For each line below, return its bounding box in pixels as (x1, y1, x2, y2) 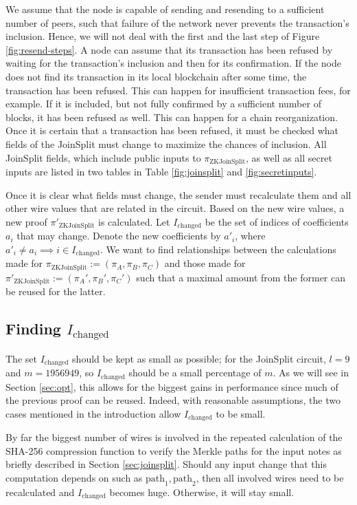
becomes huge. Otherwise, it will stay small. (109, 484, 295, 499)
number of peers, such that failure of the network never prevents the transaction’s (5, 15, 349, 30)
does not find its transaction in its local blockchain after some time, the (5, 69, 307, 83)
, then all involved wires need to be (196, 471, 344, 485)
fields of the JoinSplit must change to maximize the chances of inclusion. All (5, 136, 327, 151)
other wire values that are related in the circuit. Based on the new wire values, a (5, 201, 345, 215)
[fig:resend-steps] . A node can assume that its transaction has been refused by (5, 42, 333, 56)
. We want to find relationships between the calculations (100, 241, 336, 256)
